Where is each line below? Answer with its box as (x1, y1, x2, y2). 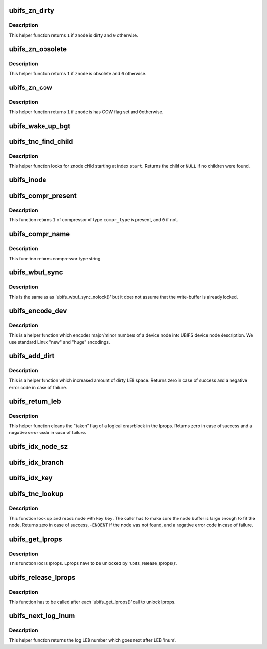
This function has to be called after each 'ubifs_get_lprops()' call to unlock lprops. (9, 599, 176, 605)
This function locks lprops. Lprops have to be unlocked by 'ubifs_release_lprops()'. (9, 561, 178, 566)
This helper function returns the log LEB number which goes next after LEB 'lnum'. (9, 637, 177, 643)
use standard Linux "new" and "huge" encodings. (9, 339, 110, 345)
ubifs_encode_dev (9, 306, 67, 315)
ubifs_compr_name (9, 230, 70, 238)
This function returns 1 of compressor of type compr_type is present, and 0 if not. (9, 217, 178, 223)
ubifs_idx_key (9, 474, 53, 482)
